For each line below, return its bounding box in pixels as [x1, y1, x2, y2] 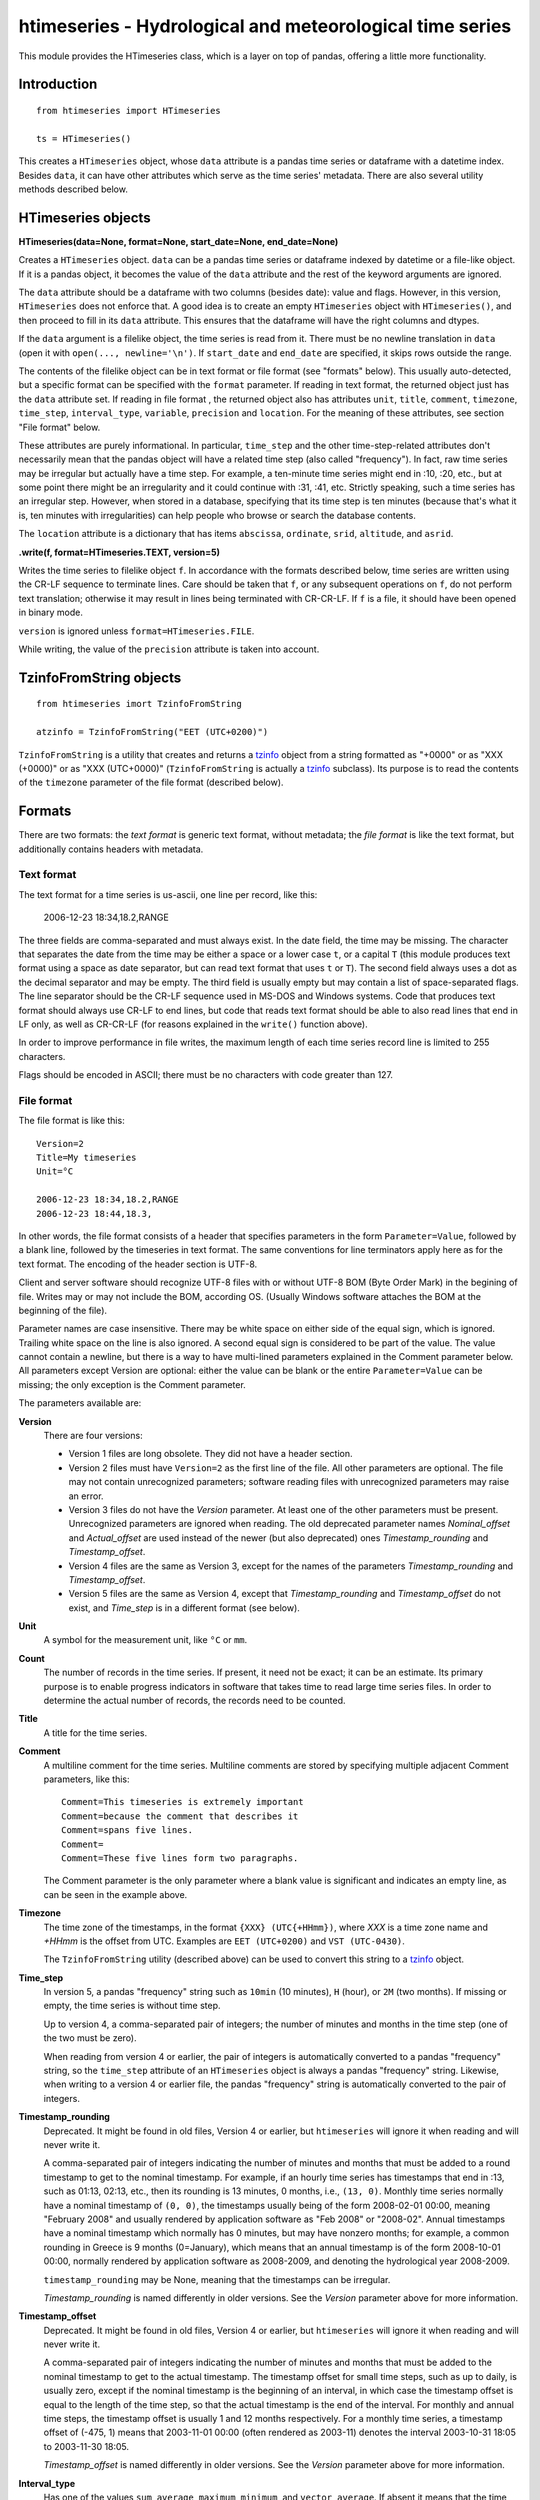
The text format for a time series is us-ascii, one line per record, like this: [18, 888, 318, 900]
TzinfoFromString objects [18, 669, 182, 686]
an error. [68, 1490, 104, 1502]
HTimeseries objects [18, 209, 151, 226]
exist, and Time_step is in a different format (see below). [68, 1601, 300, 1614]
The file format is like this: [18, 1115, 125, 1127]
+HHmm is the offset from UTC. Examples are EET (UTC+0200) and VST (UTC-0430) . [43, 1935, 405, 1947]
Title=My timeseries [36, 1151, 137, 1163]
